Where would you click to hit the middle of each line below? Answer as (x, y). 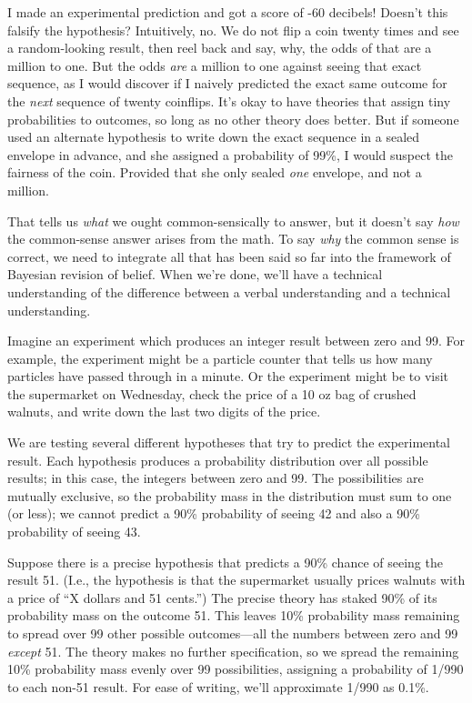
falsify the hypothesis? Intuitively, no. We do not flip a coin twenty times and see (233, 30)
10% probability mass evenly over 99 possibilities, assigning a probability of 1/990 (236, 669)
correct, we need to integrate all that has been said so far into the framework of (229, 256)
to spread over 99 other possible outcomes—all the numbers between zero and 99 (233, 633)
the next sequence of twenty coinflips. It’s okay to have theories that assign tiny (229, 100)
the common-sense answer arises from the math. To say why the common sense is (233, 239)
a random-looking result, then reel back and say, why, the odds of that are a (220, 48)
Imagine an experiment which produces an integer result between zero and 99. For (236, 341)
